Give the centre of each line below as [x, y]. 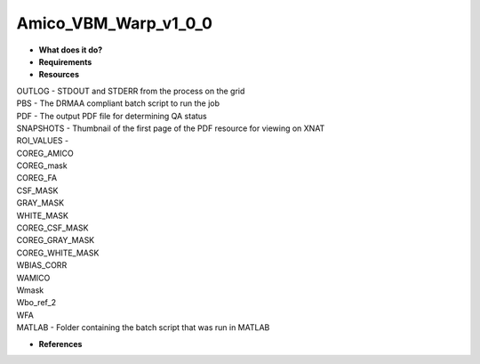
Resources [59, 75]
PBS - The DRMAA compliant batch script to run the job [118, 103]
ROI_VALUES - [43, 141]
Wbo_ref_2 [36, 303]
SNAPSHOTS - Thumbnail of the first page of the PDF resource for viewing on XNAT [171, 128]
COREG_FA [37, 178]
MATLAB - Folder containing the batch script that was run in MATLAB [143, 328]
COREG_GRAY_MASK [56, 240]
